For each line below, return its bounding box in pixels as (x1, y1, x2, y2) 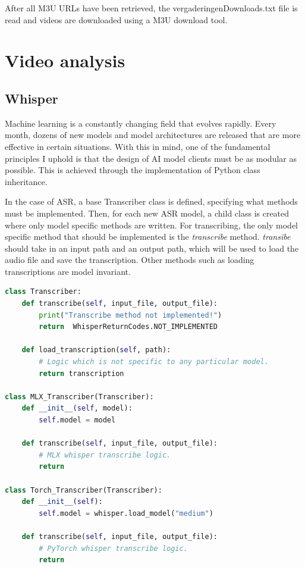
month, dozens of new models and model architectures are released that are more (5, 129, 301, 141)
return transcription (39, 369, 124, 378)
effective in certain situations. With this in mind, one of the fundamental (5, 140, 271, 152)
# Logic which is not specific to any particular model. (39, 358, 269, 366)
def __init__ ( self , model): (21, 404, 133, 413)
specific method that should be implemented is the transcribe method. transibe (5, 230, 291, 243)
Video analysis (5, 48, 125, 73)
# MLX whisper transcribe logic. (39, 450, 171, 459)
